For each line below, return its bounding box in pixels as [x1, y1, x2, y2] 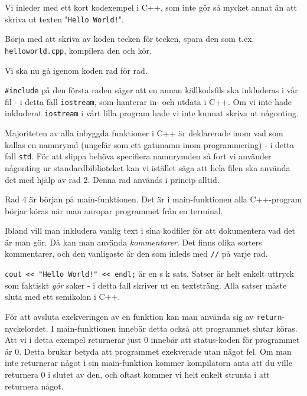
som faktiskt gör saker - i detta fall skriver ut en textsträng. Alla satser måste [5, 279, 287, 291]
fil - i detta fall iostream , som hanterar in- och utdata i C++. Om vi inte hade [5, 95, 292, 107]
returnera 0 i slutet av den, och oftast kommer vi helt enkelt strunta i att [5, 368, 270, 380]
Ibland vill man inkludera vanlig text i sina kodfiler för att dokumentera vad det [5, 224, 295, 237]
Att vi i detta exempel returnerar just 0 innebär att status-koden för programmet [5, 333, 300, 346]
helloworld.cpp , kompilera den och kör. [5, 44, 152, 56]
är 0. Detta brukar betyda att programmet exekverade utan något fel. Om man [5, 345, 292, 357]
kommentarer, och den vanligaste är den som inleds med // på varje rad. [5, 247, 268, 260]
